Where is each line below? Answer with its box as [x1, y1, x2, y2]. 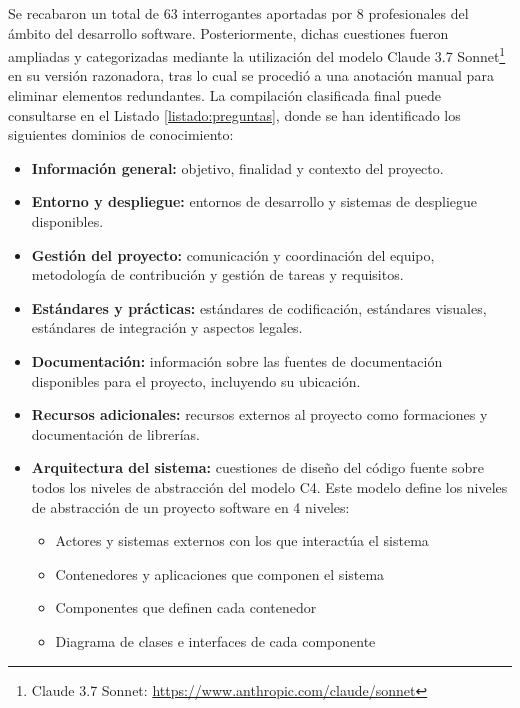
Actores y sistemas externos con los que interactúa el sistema [55, 530, 429, 551]
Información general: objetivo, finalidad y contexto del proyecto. [31, 157, 444, 178]
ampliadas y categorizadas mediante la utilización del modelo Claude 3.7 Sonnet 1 [8, 43, 506, 66]
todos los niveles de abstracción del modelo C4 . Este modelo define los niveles [31, 476, 508, 497]
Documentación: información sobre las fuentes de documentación [31, 350, 443, 371]
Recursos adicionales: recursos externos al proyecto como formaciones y [31, 404, 488, 425]
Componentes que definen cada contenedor [55, 597, 317, 618]
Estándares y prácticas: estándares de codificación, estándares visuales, [31, 297, 487, 318]
